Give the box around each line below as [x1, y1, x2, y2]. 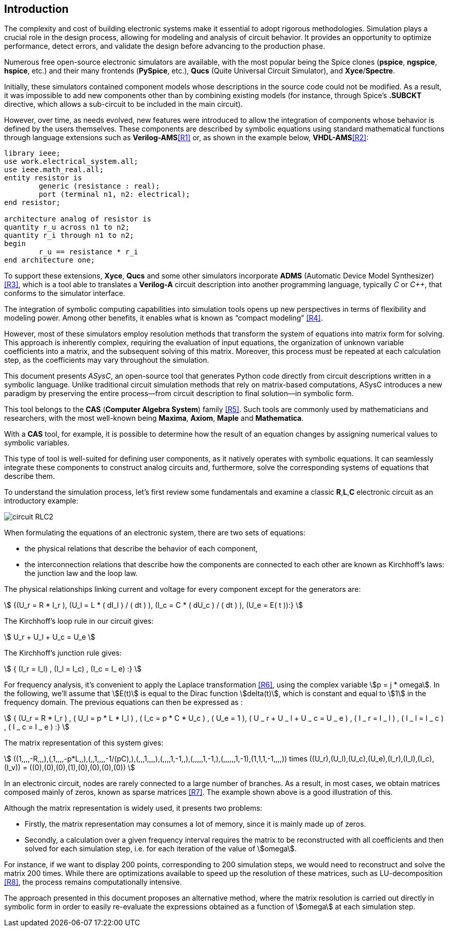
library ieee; [4, 149, 61, 158]
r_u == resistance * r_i [38, 248, 139, 256]
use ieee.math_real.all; [4, 165, 104, 174]
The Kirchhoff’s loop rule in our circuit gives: [4, 617, 154, 626]
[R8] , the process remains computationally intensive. [4, 878, 182, 887]
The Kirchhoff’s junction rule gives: [4, 648, 122, 658]
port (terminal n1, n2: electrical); [38, 190, 190, 199]
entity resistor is [4, 174, 82, 182]
